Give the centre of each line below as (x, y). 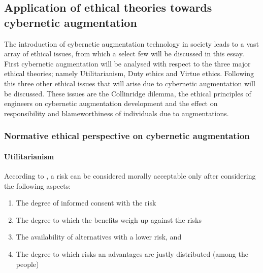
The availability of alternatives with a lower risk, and (99, 237)
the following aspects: (38, 185)
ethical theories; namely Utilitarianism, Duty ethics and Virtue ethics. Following (129, 73)
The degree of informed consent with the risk (86, 203)
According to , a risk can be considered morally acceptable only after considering (130, 175)
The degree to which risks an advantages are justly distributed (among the (132, 253)
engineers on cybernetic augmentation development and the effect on (111, 103)
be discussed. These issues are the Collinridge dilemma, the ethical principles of (128, 93)
